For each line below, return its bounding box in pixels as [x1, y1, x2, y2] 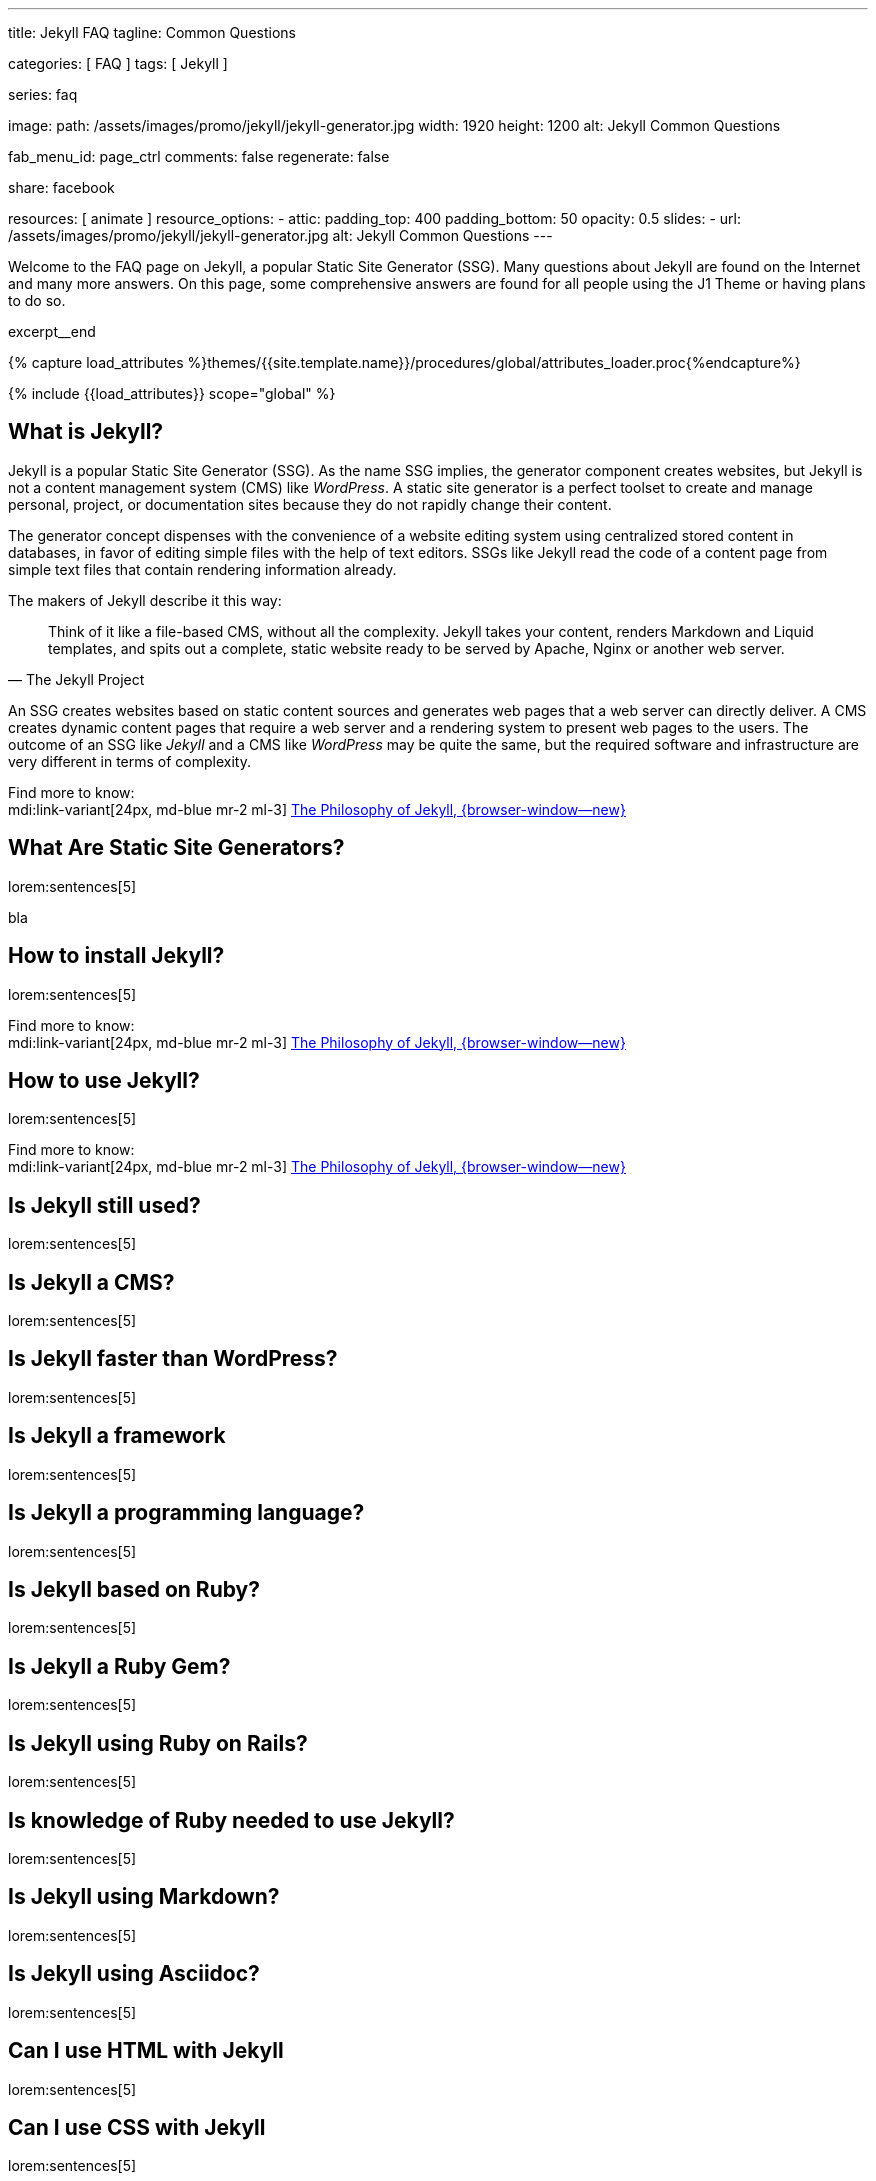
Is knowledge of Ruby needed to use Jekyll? [8, 1807, 455, 1833]
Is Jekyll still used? [8, 1192, 201, 1218]
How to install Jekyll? [8, 943, 225, 969]
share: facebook [8, 179, 115, 196]
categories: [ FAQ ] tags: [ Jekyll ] [8, 55, 228, 72]
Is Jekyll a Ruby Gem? [8, 1653, 231, 1679]
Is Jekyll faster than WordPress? [8, 1346, 338, 1372]
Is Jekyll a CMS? [8, 1269, 175, 1295]
